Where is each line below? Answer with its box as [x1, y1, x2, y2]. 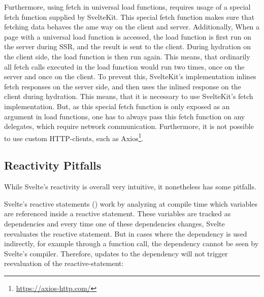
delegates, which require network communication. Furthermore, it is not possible [4, 121, 254, 131]
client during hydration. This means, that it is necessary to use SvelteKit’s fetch [4, 91, 253, 102]
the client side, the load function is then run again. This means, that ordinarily [4, 51, 250, 61]
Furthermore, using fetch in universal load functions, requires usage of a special [4, 2, 251, 12]
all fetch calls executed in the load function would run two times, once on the [4, 61, 245, 72]
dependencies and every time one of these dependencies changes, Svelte [4, 218, 225, 228]
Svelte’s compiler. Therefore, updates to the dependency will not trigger [4, 248, 228, 258]
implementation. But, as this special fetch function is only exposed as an [4, 101, 230, 111]
